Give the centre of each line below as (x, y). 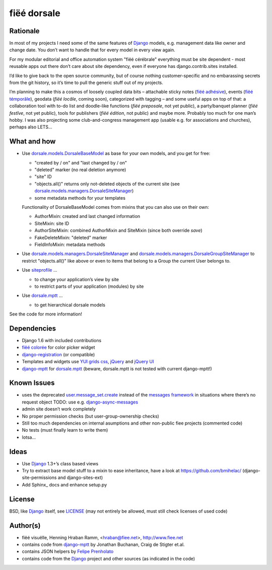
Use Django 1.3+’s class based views (60, 463)
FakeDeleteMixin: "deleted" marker (71, 237)
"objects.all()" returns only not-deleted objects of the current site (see (107, 184)
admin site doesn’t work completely (59, 409)
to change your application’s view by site (77, 279)
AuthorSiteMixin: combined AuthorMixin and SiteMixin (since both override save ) (118, 230)
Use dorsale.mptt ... (42, 296)
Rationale (24, 31)
